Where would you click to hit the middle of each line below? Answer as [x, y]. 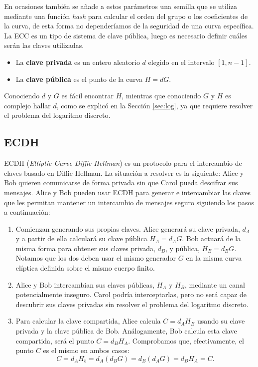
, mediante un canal [215, 284]
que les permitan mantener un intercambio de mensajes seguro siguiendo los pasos [129, 202]
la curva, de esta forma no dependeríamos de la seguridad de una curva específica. [129, 26]
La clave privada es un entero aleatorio [78, 62]
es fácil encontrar [87, 96]
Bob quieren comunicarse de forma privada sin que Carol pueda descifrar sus [121, 183]
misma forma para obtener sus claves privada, [85, 248]
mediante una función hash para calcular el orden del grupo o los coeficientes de [126, 16]
